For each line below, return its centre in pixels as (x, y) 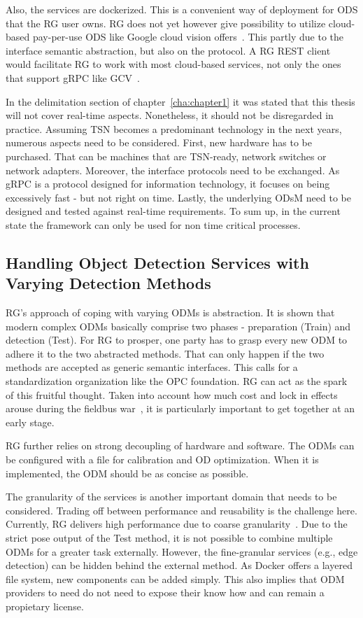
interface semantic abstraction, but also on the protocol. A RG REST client (168, 50)
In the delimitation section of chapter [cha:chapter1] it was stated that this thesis (180, 101)
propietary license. (45, 606)
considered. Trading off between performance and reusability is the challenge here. (181, 510)
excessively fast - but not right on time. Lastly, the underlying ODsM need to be (178, 197)
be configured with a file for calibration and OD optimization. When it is (162, 459)
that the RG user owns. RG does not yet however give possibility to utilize (166, 23)
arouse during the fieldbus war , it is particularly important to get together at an (180, 408)
